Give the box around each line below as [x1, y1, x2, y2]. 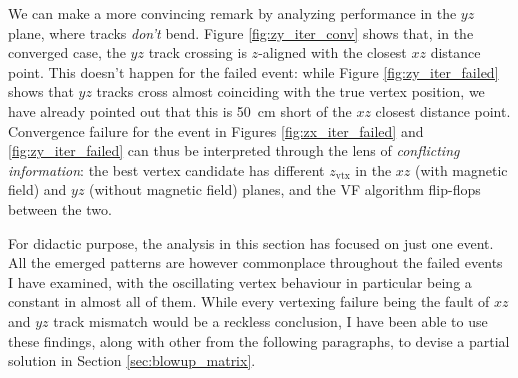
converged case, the [8, 42, 126, 63]
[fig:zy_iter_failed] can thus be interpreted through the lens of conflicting [8, 140, 460, 161]
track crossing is [148, 42, 247, 63]
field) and [8, 179, 67, 200]
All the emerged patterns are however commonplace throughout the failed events [8, 252, 503, 273]
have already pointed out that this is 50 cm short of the [8, 100, 352, 121]
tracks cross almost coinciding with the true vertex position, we [96, 81, 485, 102]
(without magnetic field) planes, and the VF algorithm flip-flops [89, 179, 481, 200]
